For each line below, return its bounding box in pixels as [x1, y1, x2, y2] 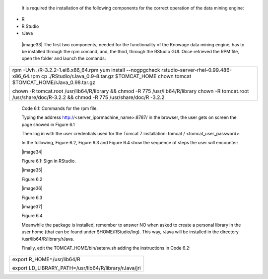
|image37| [21, 204, 43, 210]
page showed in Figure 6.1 [21, 121, 75, 127]
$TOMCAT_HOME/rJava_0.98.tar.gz [12, 79, 96, 86]
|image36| [21, 186, 43, 191]
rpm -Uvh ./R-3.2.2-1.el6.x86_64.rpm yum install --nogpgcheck [12, 66, 161, 73]
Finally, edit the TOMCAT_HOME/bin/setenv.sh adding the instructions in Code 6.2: [21, 245, 191, 251]
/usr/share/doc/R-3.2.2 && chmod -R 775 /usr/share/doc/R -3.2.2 [12, 93, 165, 100]
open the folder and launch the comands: [21, 55, 106, 62]
